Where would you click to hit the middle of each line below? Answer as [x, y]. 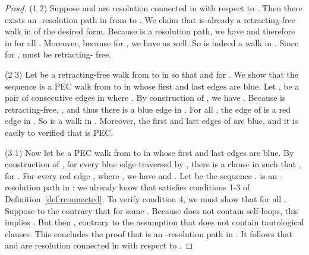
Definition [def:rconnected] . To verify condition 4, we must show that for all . [146, 198]
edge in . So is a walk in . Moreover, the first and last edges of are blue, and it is [152, 121]
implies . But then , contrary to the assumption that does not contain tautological [154, 222]
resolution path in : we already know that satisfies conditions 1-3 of [127, 187]
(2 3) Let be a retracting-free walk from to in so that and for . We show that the [152, 74]
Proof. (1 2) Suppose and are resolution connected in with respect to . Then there [154, 8]
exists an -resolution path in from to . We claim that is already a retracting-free [150, 19]
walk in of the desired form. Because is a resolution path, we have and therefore [150, 31]
